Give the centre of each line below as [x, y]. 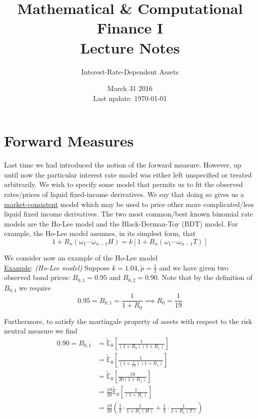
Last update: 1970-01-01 [130, 98]
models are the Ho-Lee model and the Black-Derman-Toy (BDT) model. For [121, 223]
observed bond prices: [37, 277]
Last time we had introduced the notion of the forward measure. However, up [123, 165]
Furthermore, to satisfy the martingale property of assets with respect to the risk [128, 321]
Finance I [130, 28]
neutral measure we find [41, 331]
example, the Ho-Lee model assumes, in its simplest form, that [100, 233]
